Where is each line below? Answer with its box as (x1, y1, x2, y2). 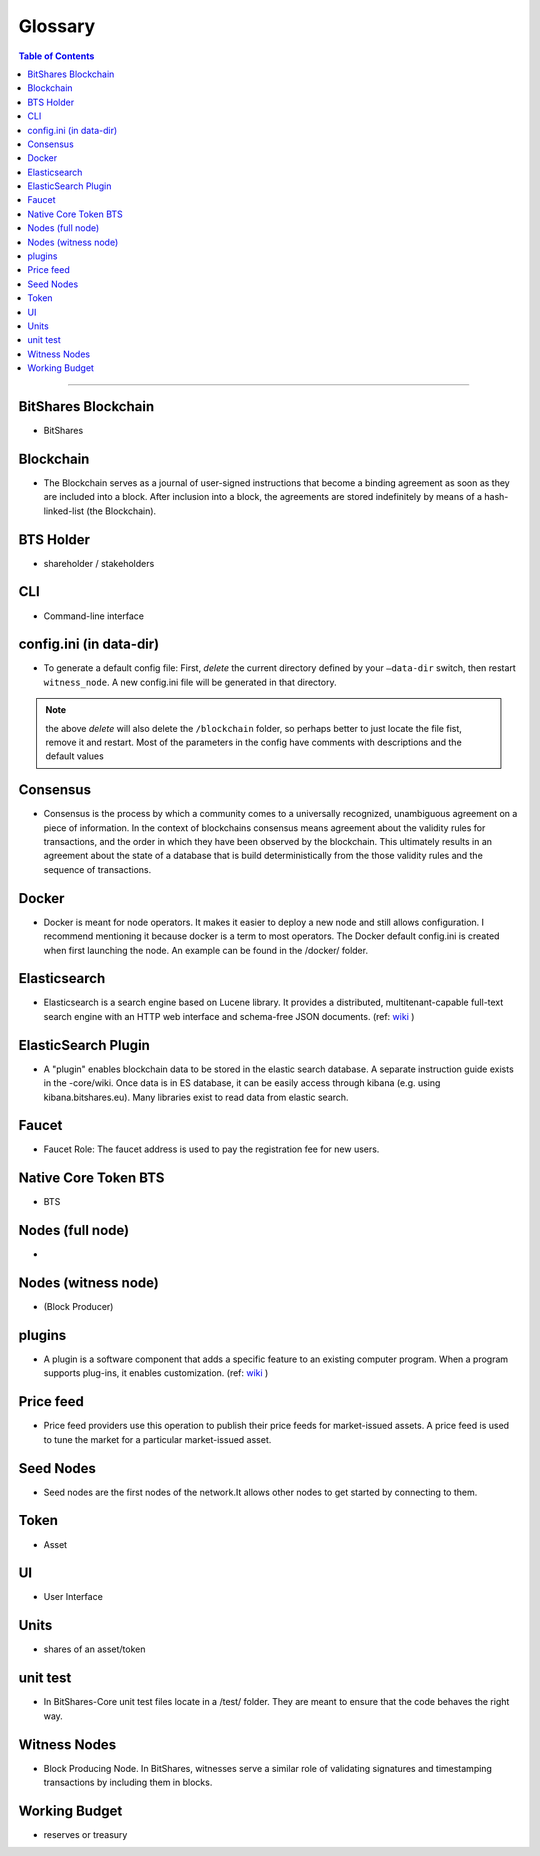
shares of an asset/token (43, 1643, 146, 1655)
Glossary (18, 15, 96, 37)
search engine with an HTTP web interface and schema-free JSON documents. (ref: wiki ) (43, 1010, 415, 1022)
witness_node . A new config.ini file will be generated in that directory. (43, 676, 337, 688)
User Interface (43, 1591, 104, 1603)
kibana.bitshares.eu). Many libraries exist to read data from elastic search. (43, 1091, 349, 1103)
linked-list (43, 505, 85, 517)
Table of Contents (18, 50, 95, 62)
